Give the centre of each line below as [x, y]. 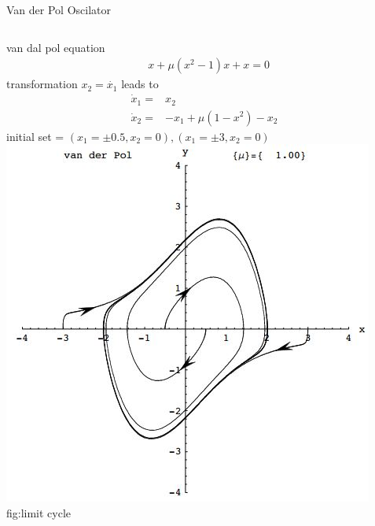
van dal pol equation [56, 47]
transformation [42, 84]
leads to [140, 84]
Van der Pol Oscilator [59, 9]
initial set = [35, 136]
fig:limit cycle [39, 512]
